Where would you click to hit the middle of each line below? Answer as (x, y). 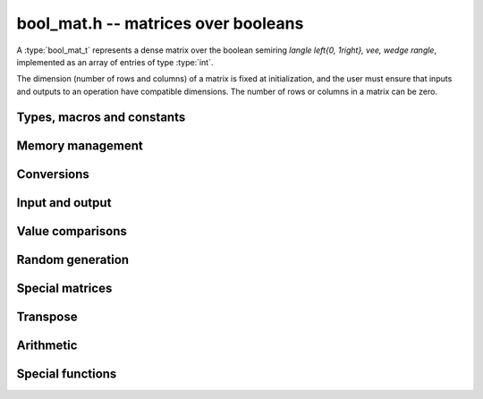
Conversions (53, 174)
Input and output (64, 203)
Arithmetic (47, 345)
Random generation (73, 259)
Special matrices (64, 288)
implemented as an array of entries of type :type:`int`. (115, 62)
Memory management (80, 145)
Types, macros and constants (101, 117)
